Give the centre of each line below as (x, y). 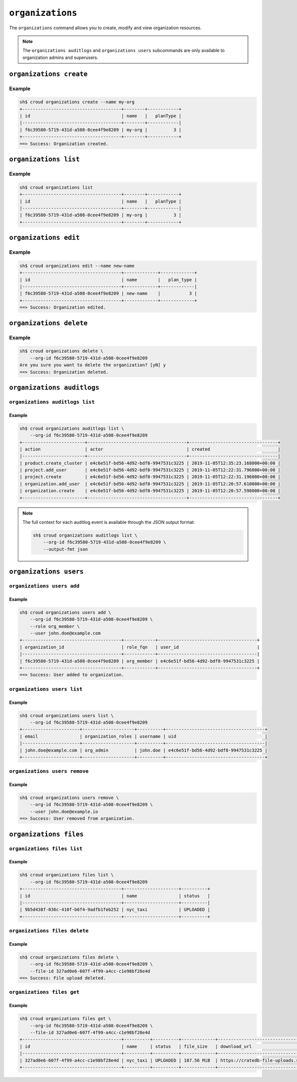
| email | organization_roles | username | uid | (144, 736)
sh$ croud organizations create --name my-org (77, 102)
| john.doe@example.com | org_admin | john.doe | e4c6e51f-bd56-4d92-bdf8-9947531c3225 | (144, 750)
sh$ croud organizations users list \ (67, 715)
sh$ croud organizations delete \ (61, 351)
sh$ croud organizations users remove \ (69, 798)
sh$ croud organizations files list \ (67, 875)
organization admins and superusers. (60, 57)
